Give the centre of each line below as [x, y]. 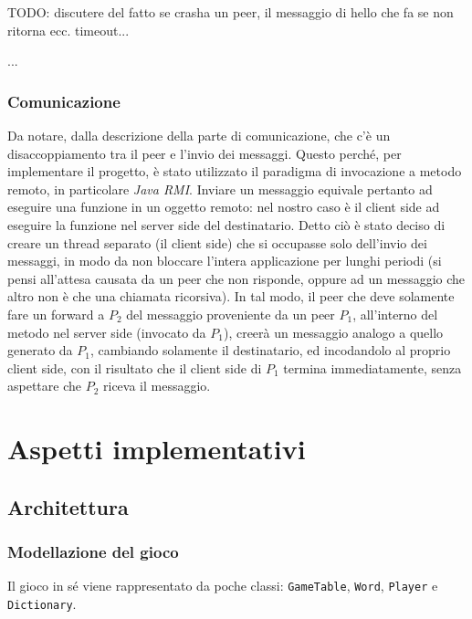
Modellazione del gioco [93, 551]
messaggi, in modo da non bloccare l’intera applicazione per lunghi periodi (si [225, 261]
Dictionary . [42, 603]
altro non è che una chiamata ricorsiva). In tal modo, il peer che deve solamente [231, 296]
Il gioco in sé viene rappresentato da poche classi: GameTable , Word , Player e [223, 586]
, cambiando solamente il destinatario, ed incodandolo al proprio [270, 350]
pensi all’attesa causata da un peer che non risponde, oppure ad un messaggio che [236, 278]
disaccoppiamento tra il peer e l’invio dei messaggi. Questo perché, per [205, 153]
